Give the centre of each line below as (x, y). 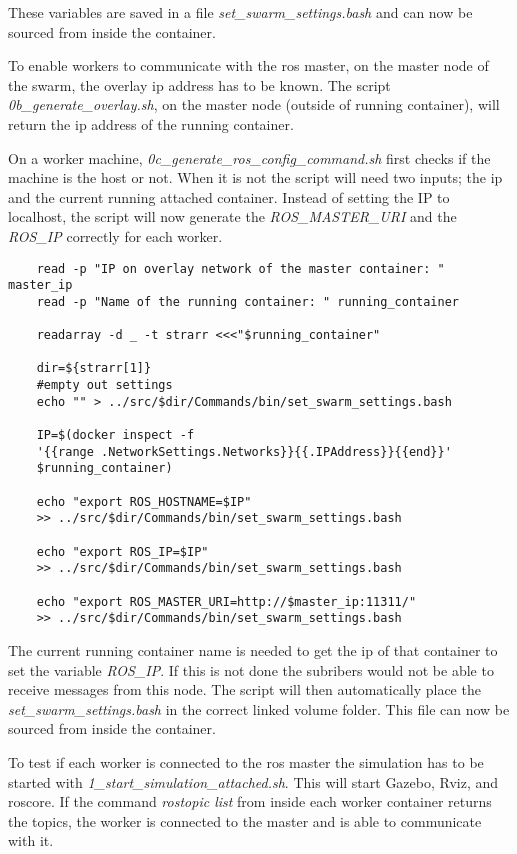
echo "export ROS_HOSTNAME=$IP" (144, 501)
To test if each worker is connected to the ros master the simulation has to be (246, 761)
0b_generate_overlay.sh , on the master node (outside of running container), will (254, 104)
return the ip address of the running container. (151, 123)
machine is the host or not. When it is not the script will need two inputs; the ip (255, 177)
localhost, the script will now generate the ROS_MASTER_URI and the (232, 216)
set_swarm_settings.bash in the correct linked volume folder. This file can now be (259, 708)
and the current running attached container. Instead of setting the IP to (229, 196)
